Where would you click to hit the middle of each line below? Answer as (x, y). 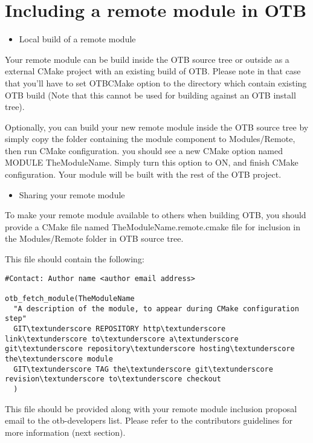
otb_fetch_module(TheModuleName (70, 298)
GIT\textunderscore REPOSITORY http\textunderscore (120, 328)
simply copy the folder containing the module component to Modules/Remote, (150, 139)
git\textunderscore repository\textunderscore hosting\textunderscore (150, 349)
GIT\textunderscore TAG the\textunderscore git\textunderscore (143, 369)
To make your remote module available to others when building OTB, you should (156, 215)
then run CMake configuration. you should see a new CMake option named (144, 150)
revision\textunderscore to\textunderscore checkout (113, 379)
